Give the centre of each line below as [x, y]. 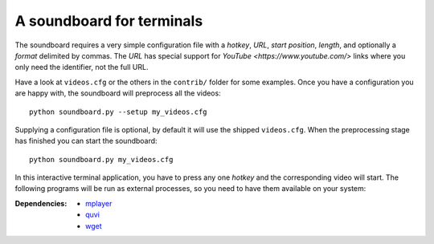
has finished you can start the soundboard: [86, 141]
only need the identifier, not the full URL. [82, 67]
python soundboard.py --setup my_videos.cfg [119, 112]
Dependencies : [41, 203]
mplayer [99, 203]
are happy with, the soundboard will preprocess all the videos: [118, 93]
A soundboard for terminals [109, 21]
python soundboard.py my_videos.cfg [101, 159]
